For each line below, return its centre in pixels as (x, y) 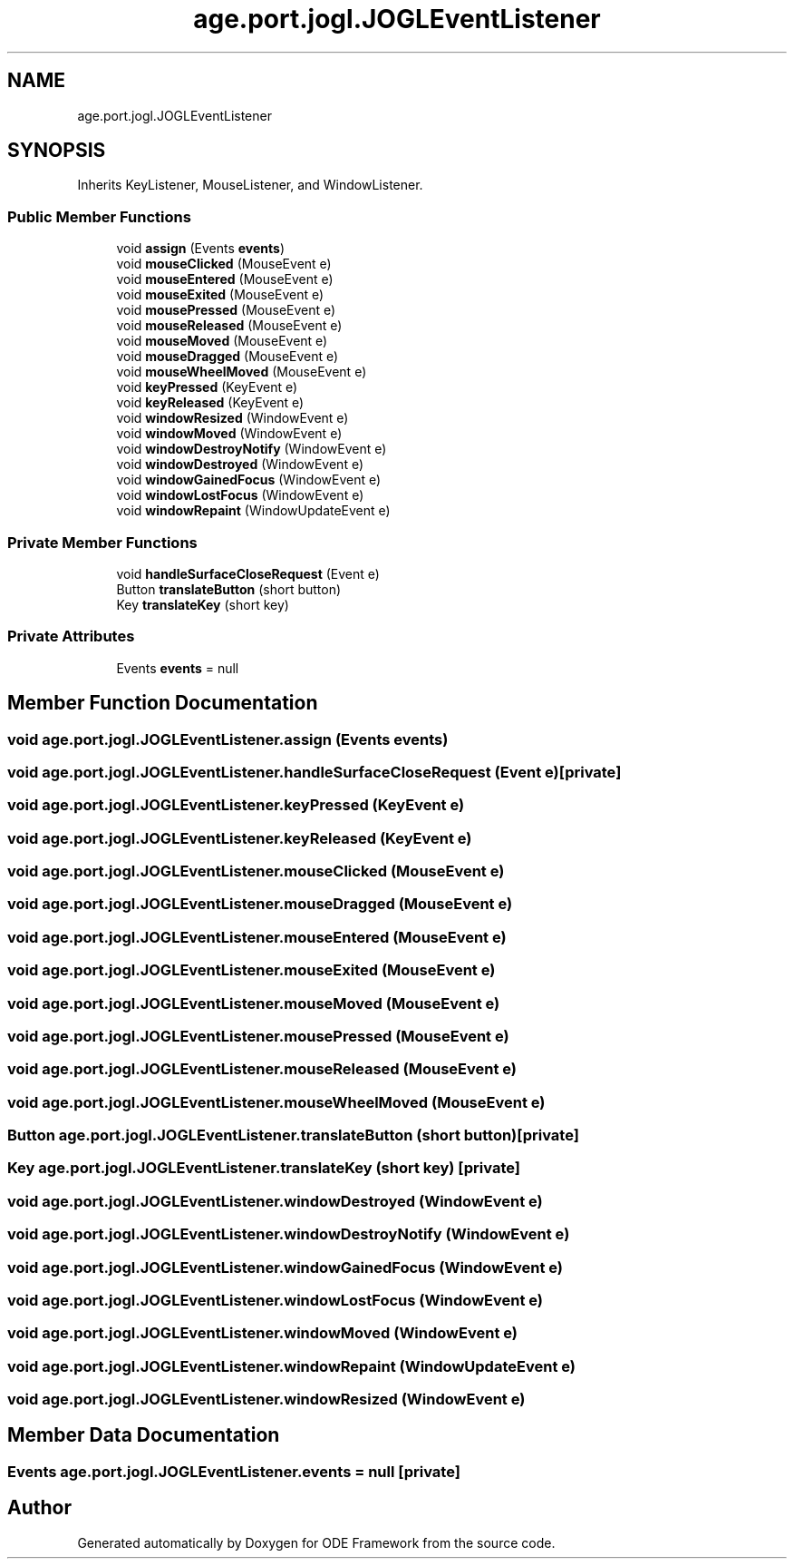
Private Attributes (71, 636)
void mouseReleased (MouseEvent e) (229, 326)
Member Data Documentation (144, 1435)
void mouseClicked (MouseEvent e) (224, 264)
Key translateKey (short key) (203, 604)
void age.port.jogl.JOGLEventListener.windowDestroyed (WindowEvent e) (275, 1201)
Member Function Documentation (163, 703)
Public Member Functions (99, 216)
